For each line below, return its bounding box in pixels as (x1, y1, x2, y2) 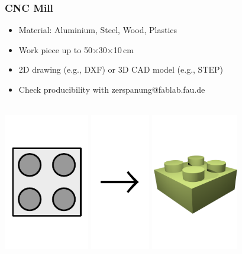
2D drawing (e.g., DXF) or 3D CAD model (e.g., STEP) (18, 63, 224, 76)
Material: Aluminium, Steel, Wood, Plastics (18, 24, 177, 36)
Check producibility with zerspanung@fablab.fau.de (18, 83, 205, 95)
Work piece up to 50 (18, 43, 92, 56)
